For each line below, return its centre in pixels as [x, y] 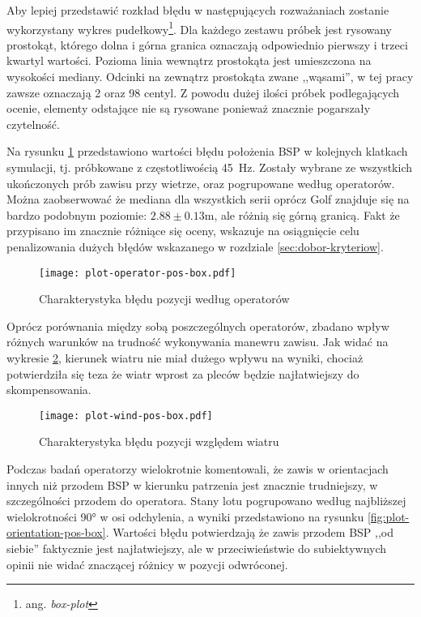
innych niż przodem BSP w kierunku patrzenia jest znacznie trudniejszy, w [192, 484]
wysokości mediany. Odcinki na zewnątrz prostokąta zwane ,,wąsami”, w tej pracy [210, 77]
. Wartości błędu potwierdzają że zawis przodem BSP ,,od [250, 532]
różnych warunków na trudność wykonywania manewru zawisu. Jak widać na [198, 342]
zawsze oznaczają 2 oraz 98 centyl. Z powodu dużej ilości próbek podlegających [203, 92]
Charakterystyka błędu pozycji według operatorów [164, 299]
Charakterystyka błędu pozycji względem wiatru [159, 441]
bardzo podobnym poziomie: [77, 214]
